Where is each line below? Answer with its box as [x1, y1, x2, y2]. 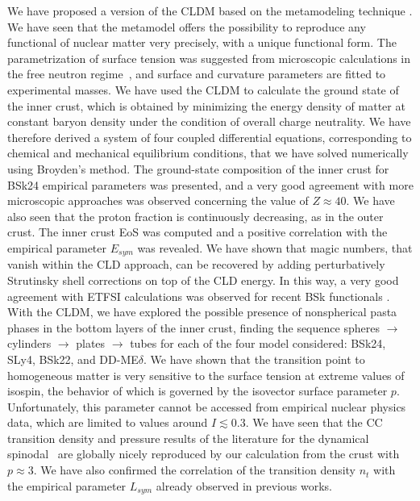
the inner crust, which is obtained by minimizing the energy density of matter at [7, 97, 405, 114]
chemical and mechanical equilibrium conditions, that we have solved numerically [7, 144, 409, 161]
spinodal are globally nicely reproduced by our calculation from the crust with [7, 445, 400, 462]
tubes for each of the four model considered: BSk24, [130, 335, 386, 352]
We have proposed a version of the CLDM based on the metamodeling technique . [7, 2, 413, 19]
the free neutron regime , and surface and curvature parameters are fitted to [7, 65, 386, 82]
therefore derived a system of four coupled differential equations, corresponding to [7, 128, 412, 145]
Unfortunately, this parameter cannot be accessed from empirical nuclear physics [7, 398, 406, 415]
